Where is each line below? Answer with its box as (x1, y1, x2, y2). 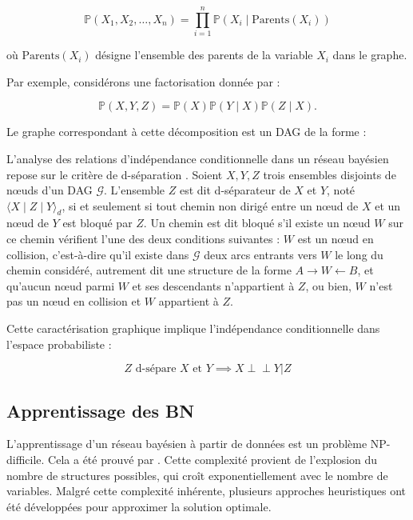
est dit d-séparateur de (179, 182, 291, 198)
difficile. (6, 451, 45, 468)
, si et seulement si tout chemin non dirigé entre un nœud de (62, 197, 359, 214)
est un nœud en (297, 230, 374, 247)
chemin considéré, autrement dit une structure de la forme (6, 262, 292, 278)
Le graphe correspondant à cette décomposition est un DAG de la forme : (6, 123, 367, 140)
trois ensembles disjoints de (263, 166, 396, 182)
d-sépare (135, 363, 177, 375)
